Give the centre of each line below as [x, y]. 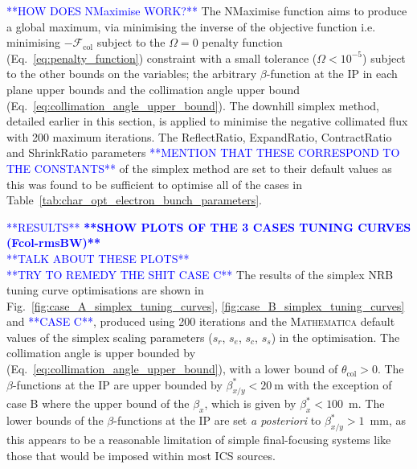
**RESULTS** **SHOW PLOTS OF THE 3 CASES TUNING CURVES [209, 226]
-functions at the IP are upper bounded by [117, 384]
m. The [367, 403]
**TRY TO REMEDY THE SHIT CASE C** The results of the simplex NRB [200, 274]
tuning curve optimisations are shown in [105, 290]
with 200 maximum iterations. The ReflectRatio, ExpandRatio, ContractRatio [199, 136]
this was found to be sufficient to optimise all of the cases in [154, 184]
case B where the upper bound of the [98, 403]
